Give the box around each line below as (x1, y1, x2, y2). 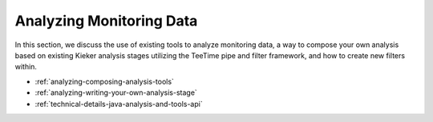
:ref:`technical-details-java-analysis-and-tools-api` (34, 99, 204, 108)
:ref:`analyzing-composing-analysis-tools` (34, 77, 174, 86)
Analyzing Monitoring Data (14, 12, 198, 30)
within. (14, 62, 38, 72)
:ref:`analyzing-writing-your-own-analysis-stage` (34, 88, 198, 97)
